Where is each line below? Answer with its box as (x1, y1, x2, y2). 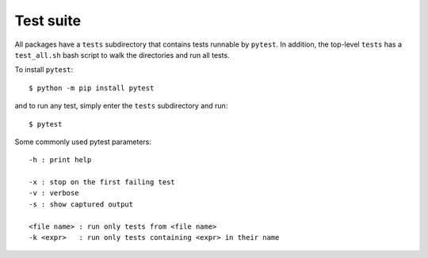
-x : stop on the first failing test (29, 178, 176, 187)
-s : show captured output (29, 199, 134, 209)
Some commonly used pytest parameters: (14, 137, 152, 146)
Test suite (14, 12, 82, 29)
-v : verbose (29, 188, 79, 198)
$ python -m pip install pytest (29, 83, 155, 93)
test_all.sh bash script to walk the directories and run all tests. (14, 50, 230, 59)
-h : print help (29, 155, 92, 165)
